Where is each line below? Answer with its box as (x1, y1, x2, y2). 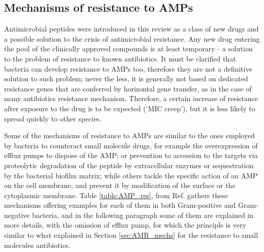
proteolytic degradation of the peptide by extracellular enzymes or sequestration (4, 160, 254, 170)
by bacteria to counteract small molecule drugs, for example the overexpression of (4, 140, 258, 150)
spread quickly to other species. (4, 113, 102, 123)
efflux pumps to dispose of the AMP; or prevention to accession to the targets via (4, 150, 258, 161)
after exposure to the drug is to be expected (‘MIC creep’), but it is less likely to (4, 103, 255, 113)
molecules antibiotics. (4, 239, 71, 250)
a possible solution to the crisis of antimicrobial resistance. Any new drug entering (4, 33, 260, 44)
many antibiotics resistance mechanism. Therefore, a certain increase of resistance (4, 93, 258, 104)
